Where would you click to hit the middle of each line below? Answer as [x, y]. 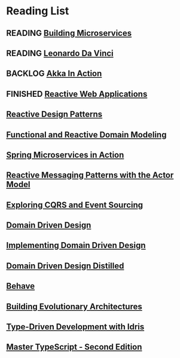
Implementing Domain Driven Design [76, 245]
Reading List [38, 11]
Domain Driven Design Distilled [65, 266]
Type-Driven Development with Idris [75, 327]
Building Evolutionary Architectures [74, 306]
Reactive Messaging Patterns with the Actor [90, 175]
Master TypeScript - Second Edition [74, 347]
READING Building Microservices [69, 33]
